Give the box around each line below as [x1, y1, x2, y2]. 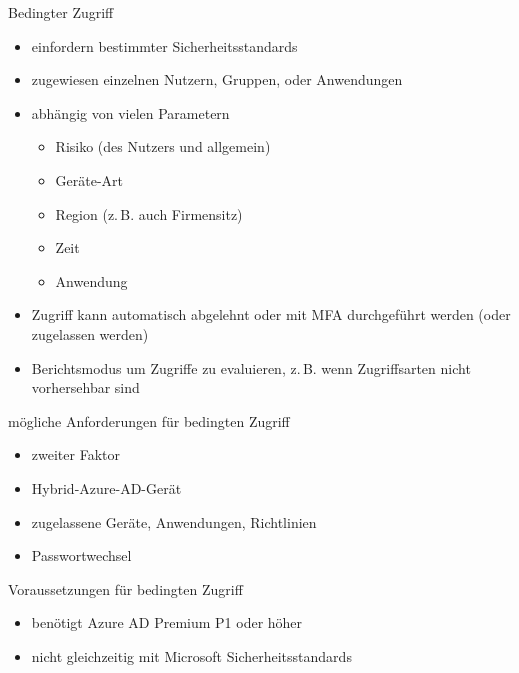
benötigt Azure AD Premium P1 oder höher [31, 612, 303, 633]
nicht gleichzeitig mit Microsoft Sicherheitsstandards [31, 645, 352, 666]
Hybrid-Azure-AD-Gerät [31, 477, 182, 498]
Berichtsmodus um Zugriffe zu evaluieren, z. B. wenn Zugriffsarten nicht [31, 357, 471, 378]
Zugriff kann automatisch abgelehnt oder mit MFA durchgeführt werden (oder [31, 304, 511, 325]
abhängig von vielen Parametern [31, 102, 230, 123]
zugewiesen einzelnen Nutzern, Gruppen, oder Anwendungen [31, 69, 403, 90]
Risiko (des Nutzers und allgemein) [55, 136, 271, 157]
